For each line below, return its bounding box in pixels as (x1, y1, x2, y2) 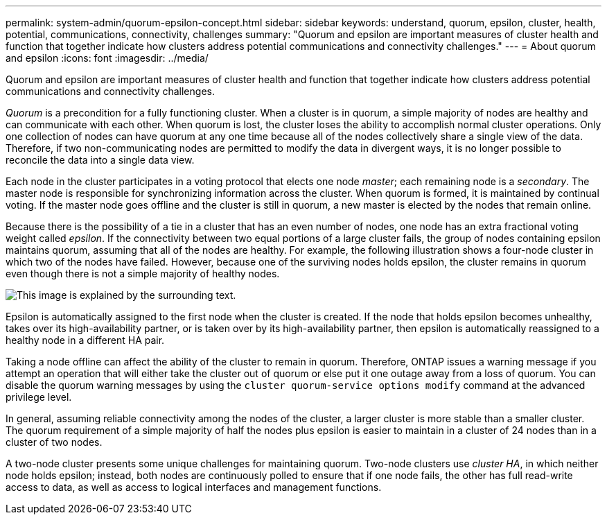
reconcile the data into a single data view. (6, 154, 195, 166)
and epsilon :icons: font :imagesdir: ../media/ (6, 52, 209, 64)
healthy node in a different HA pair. (6, 334, 165, 346)
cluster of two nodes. (6, 436, 103, 448)
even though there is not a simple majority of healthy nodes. (6, 268, 280, 279)
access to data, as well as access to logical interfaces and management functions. (6, 481, 382, 493)
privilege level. (6, 391, 72, 403)
